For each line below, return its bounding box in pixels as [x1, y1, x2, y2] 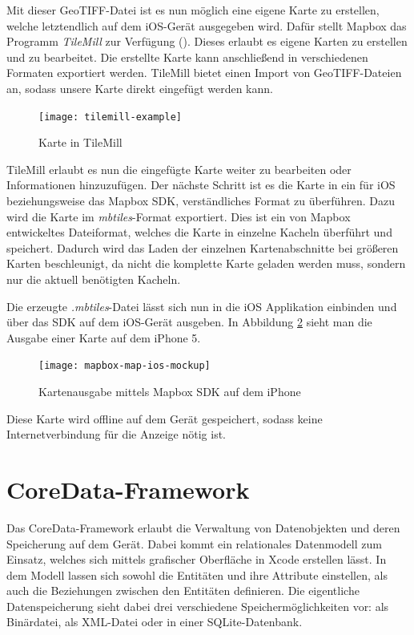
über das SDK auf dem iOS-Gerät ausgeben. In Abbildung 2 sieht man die [6, 313, 372, 330]
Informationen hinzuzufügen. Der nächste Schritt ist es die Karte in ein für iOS [6, 176, 396, 193]
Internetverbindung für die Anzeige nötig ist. [6, 426, 227, 443]
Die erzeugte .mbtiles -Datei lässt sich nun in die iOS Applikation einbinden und [6, 297, 397, 314]
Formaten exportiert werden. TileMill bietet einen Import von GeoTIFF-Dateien [6, 64, 402, 81]
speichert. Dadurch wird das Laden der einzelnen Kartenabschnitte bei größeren [6, 239, 399, 256]
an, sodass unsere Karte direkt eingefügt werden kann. [6, 79, 273, 96]
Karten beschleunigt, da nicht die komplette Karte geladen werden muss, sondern [6, 255, 406, 272]
